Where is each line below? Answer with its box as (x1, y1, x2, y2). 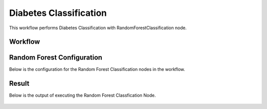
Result (9, 79, 30, 88)
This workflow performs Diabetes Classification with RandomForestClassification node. (9, 25, 187, 31)
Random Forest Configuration (9, 54, 102, 62)
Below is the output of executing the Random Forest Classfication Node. (9, 92, 156, 99)
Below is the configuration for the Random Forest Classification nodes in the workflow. (9, 66, 185, 72)
